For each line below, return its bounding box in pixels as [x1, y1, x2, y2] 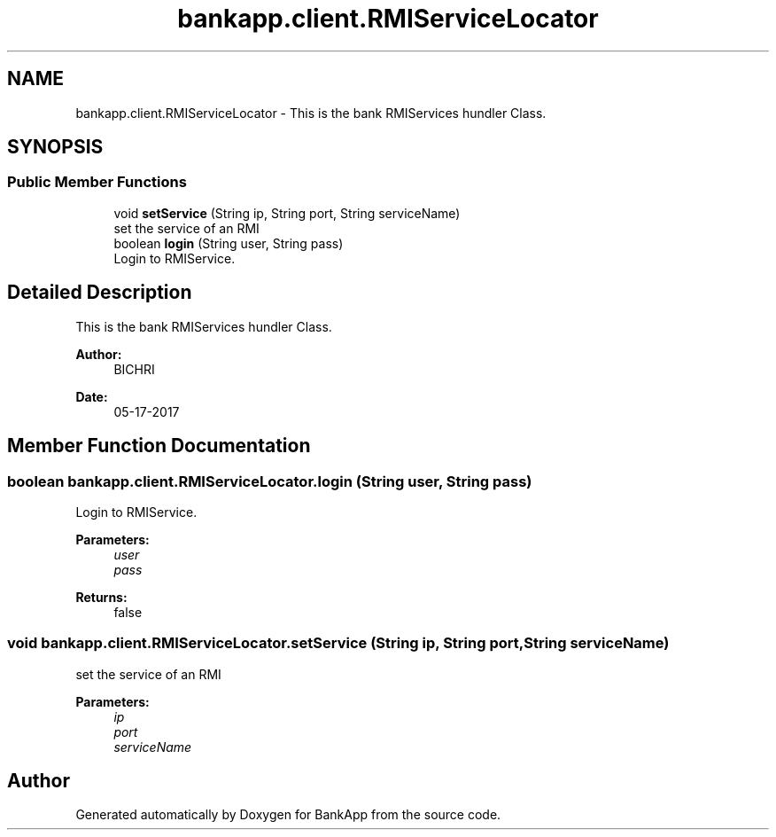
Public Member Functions [7, 173, 187, 192]
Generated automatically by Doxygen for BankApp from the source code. [75, 807, 501, 823]
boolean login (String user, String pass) [113, 235, 344, 251]
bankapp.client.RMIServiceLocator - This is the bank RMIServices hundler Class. [75, 105, 547, 121]
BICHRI [113, 361, 155, 377]
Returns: [75, 589, 128, 605]
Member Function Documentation [7, 434, 311, 458]
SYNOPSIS [7, 136, 104, 159]
